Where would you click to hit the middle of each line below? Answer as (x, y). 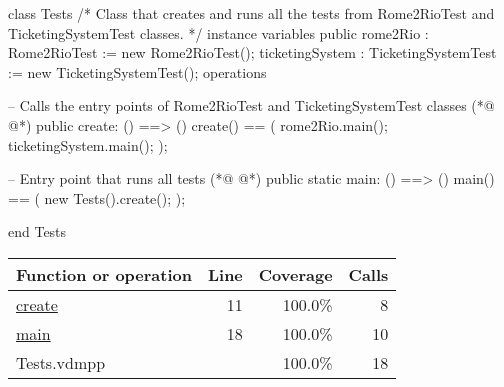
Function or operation (104, 274)
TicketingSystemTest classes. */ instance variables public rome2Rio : (218, 32)
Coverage (295, 274)
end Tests (37, 231)
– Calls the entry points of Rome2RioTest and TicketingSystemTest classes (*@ (251, 105)
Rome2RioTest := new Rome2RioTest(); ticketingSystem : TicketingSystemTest (252, 52)
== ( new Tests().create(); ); (97, 197)
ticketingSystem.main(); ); (88, 144)
